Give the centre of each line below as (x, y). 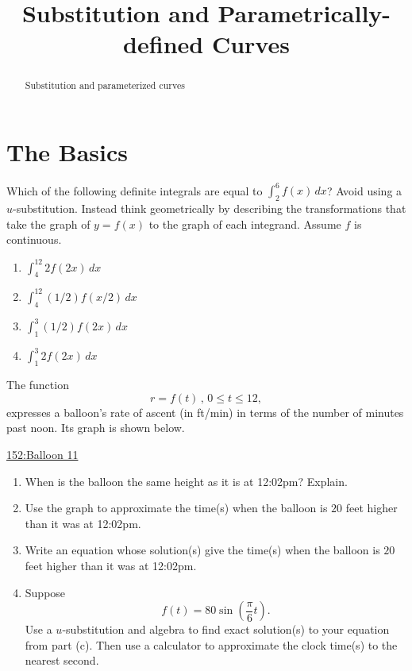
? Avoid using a (364, 190)
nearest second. (62, 660)
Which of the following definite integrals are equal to (135, 190)
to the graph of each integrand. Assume (245, 224)
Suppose (45, 592)
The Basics (67, 152)
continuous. (34, 239)
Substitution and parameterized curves (105, 85)
